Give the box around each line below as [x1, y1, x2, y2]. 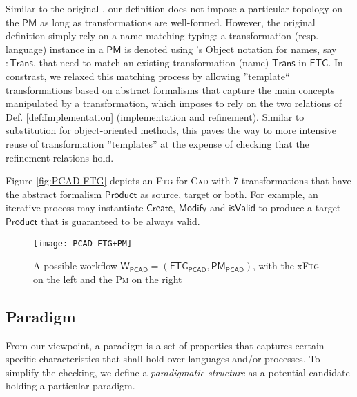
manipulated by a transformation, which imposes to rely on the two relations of [6, 96, 342, 110]
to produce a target [258, 200, 341, 215]
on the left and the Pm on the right [33, 271, 182, 286]
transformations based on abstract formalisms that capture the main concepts [6, 82, 335, 97]
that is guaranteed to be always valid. [41, 213, 200, 228]
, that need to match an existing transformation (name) [32, 55, 269, 70]
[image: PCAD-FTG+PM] [33, 238, 133, 249]
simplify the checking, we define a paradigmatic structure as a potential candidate [6, 365, 350, 379]
